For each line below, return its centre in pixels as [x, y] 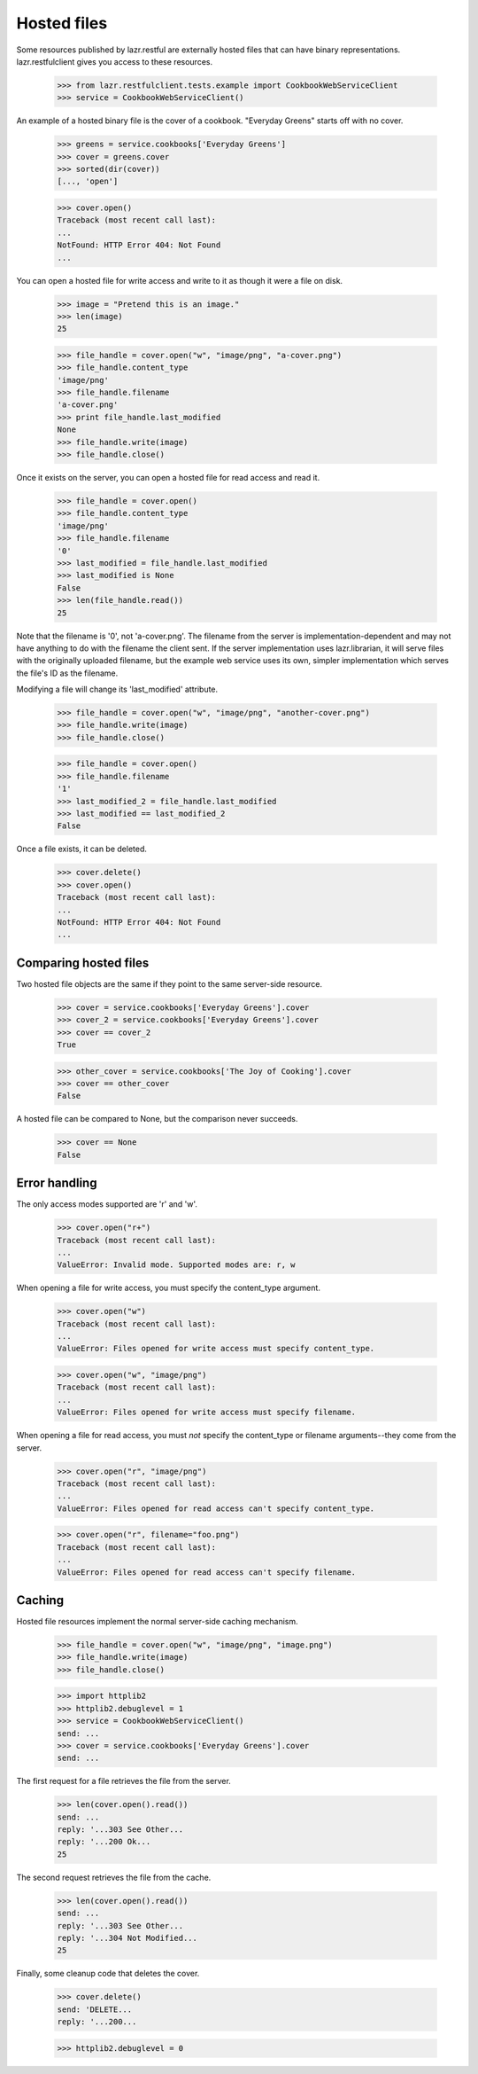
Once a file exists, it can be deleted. [82, 849]
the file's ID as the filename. [67, 673]
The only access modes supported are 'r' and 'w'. [107, 1204]
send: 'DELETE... [95, 2009]
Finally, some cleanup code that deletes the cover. [108, 1974]
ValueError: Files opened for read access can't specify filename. [207, 1572]
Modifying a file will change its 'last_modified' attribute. [117, 689]
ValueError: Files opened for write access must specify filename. [207, 1413]
